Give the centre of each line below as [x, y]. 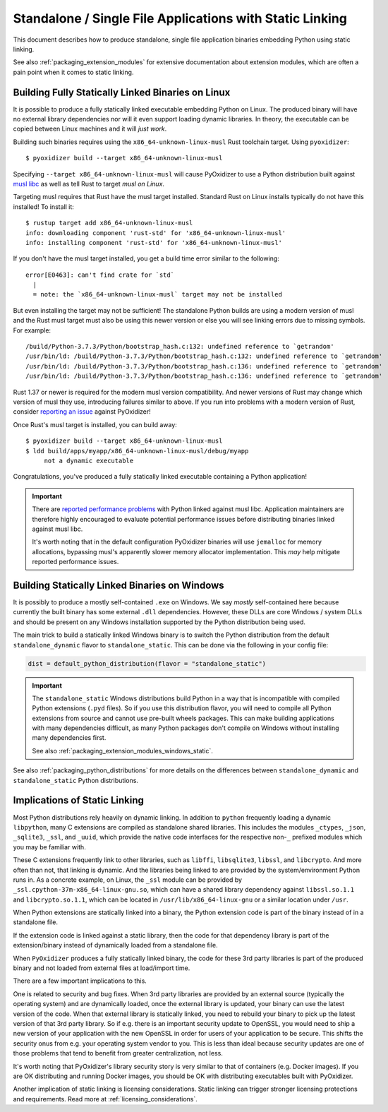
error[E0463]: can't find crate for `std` [100, 275]
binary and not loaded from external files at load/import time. [102, 968]
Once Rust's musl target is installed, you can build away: [95, 424]
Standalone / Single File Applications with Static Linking [180, 18]
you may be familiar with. [49, 847]
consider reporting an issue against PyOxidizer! [82, 412]
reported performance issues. [75, 562]
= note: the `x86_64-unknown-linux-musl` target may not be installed [157, 294]
